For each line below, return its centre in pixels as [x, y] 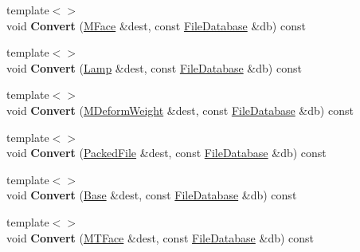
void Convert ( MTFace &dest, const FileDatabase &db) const [160, 237]
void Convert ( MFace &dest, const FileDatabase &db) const [156, 25]
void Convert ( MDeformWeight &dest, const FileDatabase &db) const [180, 110]
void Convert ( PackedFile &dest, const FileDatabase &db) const [166, 153]
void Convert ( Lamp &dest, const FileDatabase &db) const [154, 67]
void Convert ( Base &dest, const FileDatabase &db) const [152, 195]
